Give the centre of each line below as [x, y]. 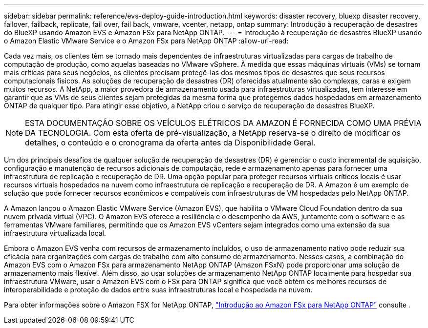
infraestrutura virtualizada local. [55, 233]
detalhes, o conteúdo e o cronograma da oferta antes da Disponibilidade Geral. [170, 143]
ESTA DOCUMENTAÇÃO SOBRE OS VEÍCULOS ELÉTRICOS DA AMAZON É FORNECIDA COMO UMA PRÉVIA [223, 123]
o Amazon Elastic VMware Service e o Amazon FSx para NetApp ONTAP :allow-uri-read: [146, 41]
